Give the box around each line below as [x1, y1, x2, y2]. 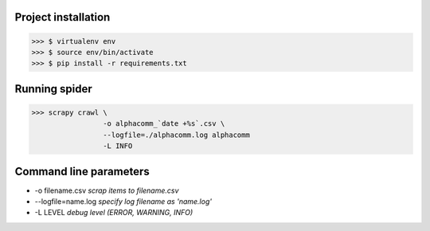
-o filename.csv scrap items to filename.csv [34, 186, 179, 195]
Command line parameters [14, 164, 150, 178]
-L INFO [102, 142, 133, 151]
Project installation [14, 10, 111, 24]
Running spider [14, 82, 93, 96]
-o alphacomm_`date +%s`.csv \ [102, 119, 225, 128]
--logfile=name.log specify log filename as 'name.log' [34, 197, 213, 206]
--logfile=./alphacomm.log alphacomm [102, 130, 250, 139]
